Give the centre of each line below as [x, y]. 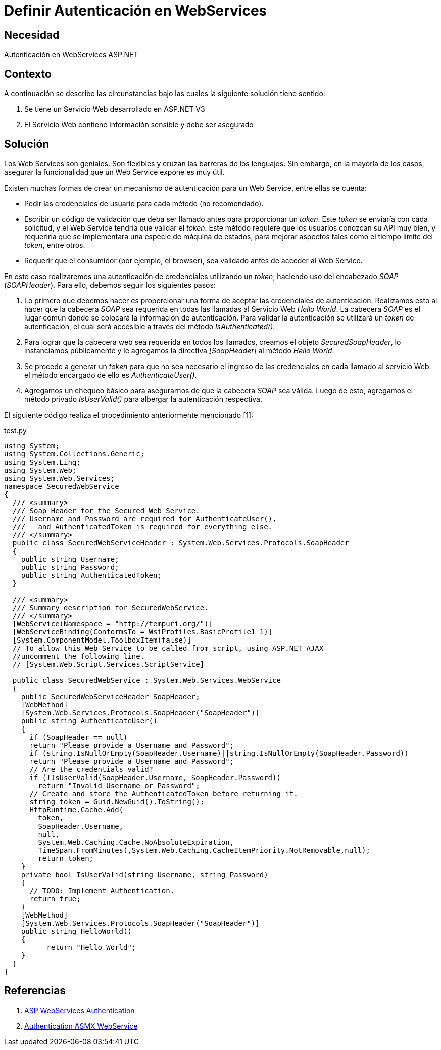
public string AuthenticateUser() [89, 721]
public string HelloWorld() [76, 931]
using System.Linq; [42, 462]
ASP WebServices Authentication [80, 1010]
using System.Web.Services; [60, 478]
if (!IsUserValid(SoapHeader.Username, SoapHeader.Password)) [155, 777]
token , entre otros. [55, 245]
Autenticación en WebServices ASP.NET [71, 55]
